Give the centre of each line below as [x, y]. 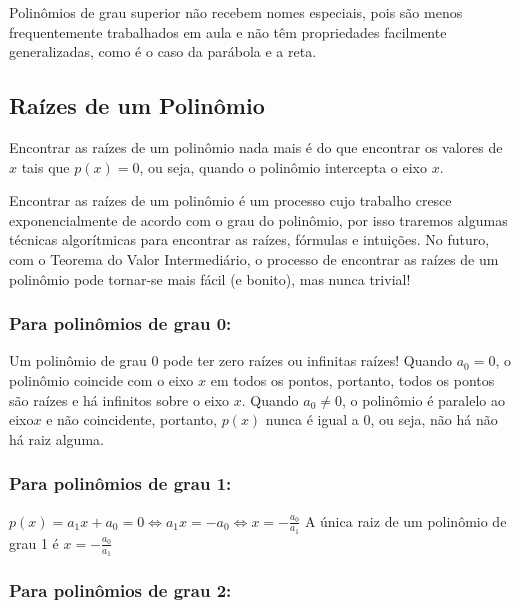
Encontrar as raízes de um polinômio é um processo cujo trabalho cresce [230, 200]
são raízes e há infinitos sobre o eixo [119, 399]
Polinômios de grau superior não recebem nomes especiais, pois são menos [236, 12]
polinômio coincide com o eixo [101, 379]
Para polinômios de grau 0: [120, 323]
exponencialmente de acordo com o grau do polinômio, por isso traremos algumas [258, 219]
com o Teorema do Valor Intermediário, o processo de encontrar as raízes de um [254, 258]
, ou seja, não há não [434, 419]
